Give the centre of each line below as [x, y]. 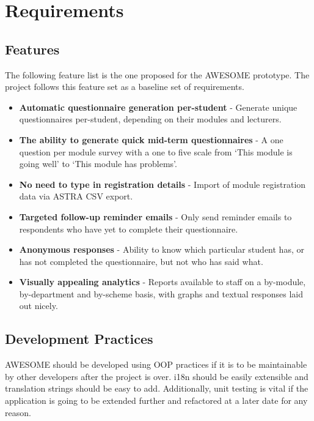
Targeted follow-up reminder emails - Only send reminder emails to [155, 216]
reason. [18, 412]
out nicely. [38, 306]
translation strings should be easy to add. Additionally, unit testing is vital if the [157, 388]
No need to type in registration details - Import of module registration [162, 184]
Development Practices [79, 339]
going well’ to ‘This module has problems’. [98, 164]
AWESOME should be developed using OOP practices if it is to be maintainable [156, 364]
